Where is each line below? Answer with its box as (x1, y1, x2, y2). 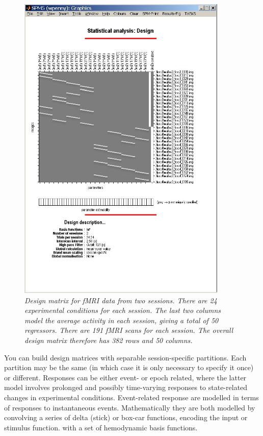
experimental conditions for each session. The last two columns (24, 305, 221, 316)
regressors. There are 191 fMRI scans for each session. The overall (24, 325, 233, 335)
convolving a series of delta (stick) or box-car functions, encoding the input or (4, 412, 248, 423)
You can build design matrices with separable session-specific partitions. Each (4, 352, 247, 362)
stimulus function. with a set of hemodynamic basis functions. (4, 422, 198, 432)
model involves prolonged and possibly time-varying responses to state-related (4, 382, 248, 393)
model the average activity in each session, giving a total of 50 (24, 314, 219, 325)
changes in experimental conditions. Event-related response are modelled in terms (4, 392, 259, 402)
